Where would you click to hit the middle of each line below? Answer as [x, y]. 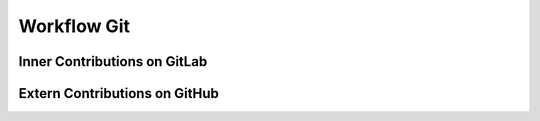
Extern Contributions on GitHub [118, 93]
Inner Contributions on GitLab [113, 61]
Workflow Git [74, 26]
